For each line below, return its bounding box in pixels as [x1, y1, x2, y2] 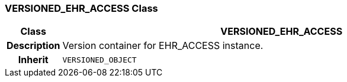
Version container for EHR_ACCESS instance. [62, 40, 264, 52]
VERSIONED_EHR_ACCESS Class [5, 2, 158, 14]
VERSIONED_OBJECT [62, 55, 137, 64]
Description [7, 40, 60, 52]
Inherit [18, 54, 49, 66]
